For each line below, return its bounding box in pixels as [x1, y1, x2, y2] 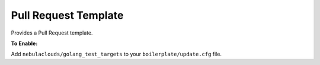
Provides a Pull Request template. [11, 29, 93, 36]
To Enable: [11, 40, 38, 47]
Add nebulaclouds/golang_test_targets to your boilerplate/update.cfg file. [11, 50, 222, 58]
